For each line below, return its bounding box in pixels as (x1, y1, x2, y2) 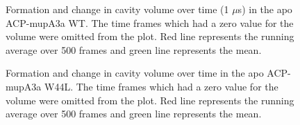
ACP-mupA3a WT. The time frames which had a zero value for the (6, 15, 294, 30)
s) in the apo (237, 2, 292, 16)
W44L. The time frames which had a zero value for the (44, 79, 278, 93)
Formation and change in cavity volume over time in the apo (6, 66, 264, 80)
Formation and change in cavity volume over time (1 (6, 2, 229, 16)
